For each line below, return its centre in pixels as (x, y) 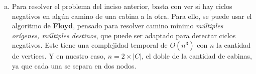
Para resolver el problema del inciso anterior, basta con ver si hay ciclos (122, 6)
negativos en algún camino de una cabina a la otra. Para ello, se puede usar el (132, 16)
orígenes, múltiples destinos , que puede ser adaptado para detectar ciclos (124, 35)
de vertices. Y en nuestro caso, (58, 56)
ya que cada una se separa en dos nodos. (74, 65)
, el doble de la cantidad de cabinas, (197, 56)
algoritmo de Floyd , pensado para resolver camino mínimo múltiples (117, 26)
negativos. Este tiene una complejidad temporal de (90, 45)
